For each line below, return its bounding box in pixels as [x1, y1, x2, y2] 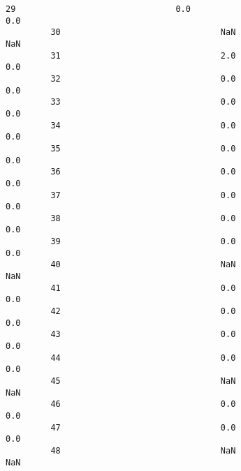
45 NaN [50, 376, 236, 386]
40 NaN [50, 260, 236, 270]
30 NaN [50, 27, 236, 38]
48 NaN [50, 445, 236, 456]
